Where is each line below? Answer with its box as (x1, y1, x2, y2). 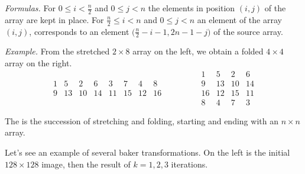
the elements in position (148, 2, 235, 14)
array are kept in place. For (5, 13, 104, 25)
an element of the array (197, 13, 282, 25)
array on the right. (5, 57, 72, 69)
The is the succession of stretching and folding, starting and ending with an (5, 114, 278, 127)
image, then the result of (41, 157, 131, 170)
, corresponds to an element (29, 25, 129, 37)
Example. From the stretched (5, 45, 110, 57)
